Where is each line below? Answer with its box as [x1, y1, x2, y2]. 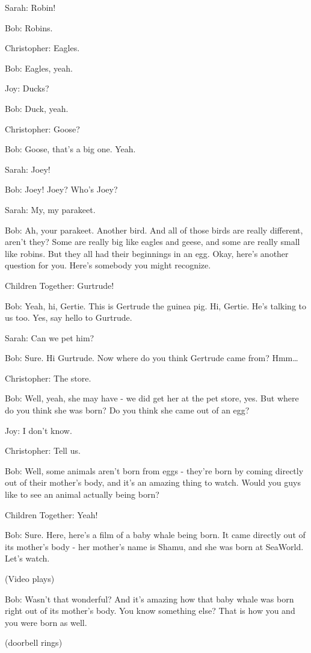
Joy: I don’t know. [5, 424, 72, 436]
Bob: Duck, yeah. [5, 102, 69, 114]
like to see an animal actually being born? [5, 488, 159, 501]
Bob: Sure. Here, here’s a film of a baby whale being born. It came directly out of [5, 528, 306, 541]
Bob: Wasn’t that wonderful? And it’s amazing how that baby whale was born [5, 592, 294, 605]
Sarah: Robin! [5, 1, 56, 13]
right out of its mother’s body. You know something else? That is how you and [5, 604, 295, 617]
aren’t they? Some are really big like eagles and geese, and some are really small [5, 235, 300, 248]
